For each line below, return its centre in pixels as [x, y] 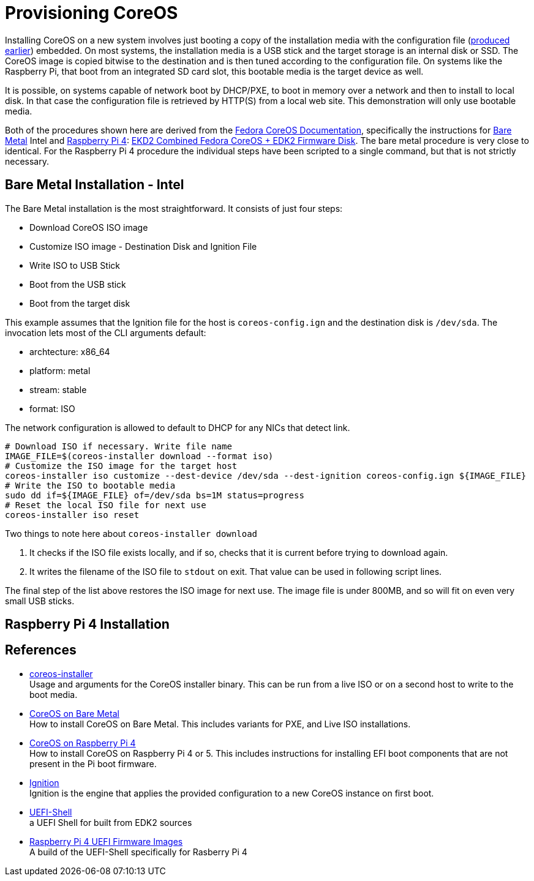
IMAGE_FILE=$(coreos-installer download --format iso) [139, 456]
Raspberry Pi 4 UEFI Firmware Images [106, 841]
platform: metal [60, 370]
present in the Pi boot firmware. [93, 763]
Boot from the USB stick [78, 284]
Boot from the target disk [80, 303]
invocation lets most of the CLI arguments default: [106, 332]
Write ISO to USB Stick [75, 265]
